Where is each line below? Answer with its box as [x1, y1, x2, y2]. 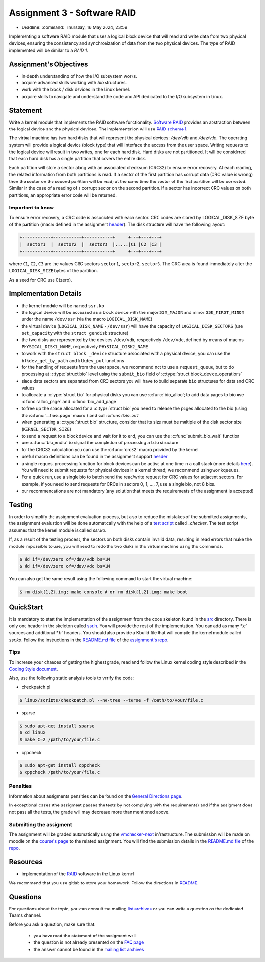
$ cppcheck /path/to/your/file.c [19, 769, 100, 775]
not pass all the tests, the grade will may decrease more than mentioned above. [9, 809, 170, 815]
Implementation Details [9, 289, 82, 298]
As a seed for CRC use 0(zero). [9, 277, 72, 283]
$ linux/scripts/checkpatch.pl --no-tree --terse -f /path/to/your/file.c [19, 697, 204, 702]
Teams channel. [9, 912, 41, 918]
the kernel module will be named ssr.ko [21, 302, 104, 309]
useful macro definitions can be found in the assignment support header [21, 454, 168, 460]
